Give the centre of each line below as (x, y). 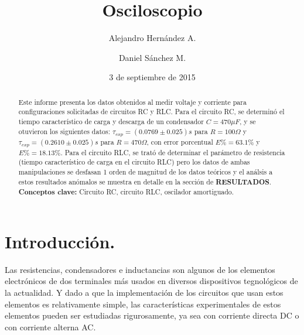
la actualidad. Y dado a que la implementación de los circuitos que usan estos (144, 292)
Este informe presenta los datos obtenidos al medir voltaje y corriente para (132, 102)
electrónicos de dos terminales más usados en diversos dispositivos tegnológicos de (151, 281)
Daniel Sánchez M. (152, 57)
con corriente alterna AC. (50, 327)
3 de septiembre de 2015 (152, 77)
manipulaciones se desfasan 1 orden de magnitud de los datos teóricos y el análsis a (146, 171)
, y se (247, 122)
